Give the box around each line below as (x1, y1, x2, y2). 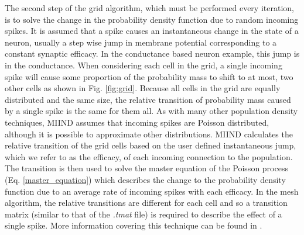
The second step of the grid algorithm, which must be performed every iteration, (5, 2, 294, 13)
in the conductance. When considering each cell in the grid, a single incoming (5, 58, 282, 71)
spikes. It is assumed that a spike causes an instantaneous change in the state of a (5, 25, 299, 37)
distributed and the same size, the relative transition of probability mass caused (5, 93, 291, 105)
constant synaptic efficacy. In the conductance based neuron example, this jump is (5, 47, 300, 60)
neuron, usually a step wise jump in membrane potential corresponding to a (5, 36, 277, 48)
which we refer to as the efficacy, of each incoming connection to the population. (5, 150, 293, 163)
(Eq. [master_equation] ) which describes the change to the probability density (5, 173, 286, 185)
